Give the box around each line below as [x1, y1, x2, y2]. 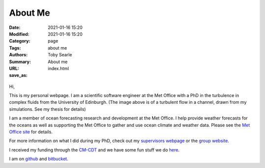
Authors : [9, 52, 28, 58]
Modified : [9, 31, 29, 37]
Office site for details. [9, 129, 53, 135]
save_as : [9, 72, 28, 78]
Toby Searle [48, 52, 72, 58]
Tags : [9, 45, 21, 51]
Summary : [9, 59, 31, 65]
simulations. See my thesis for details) [9, 106, 86, 112]
